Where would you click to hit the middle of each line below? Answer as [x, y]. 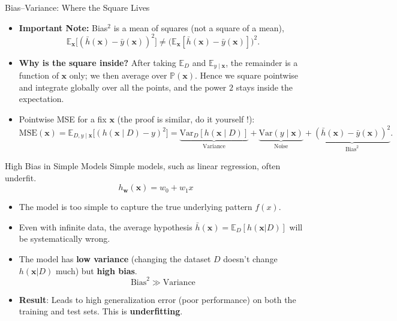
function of [39, 75]
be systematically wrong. [64, 238]
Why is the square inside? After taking [97, 62]
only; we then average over [118, 75]
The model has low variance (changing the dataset [115, 258]
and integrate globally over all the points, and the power [123, 87]
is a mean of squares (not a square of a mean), [199, 27]
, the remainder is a [262, 62]
